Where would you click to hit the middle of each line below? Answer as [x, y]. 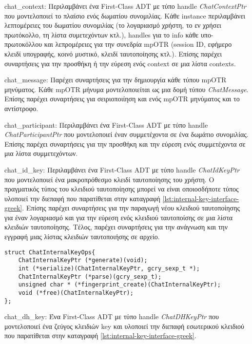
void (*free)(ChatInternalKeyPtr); [76, 293]
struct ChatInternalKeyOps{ [50, 252]
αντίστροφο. [21, 108]
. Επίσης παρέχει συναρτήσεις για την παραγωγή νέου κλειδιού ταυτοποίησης [131, 208]
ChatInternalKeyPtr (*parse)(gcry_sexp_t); [90, 277]
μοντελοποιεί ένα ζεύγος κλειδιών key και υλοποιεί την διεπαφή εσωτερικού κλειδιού [125, 326]
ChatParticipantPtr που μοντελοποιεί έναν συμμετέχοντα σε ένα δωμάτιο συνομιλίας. [126, 134]
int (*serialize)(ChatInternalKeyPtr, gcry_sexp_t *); [109, 268]
